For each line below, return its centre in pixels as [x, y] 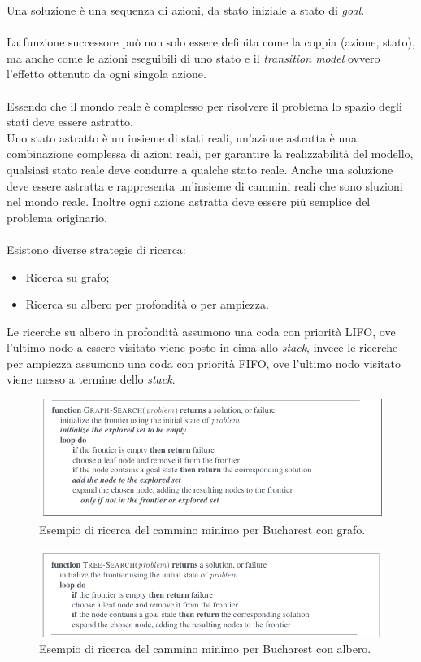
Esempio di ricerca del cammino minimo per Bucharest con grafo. [202, 530]
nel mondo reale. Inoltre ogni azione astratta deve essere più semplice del [189, 202]
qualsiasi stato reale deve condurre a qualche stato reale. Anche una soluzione [200, 169]
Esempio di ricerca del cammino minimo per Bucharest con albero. [205, 648]
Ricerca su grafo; [67, 276]
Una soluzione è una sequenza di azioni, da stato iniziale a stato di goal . [186, 10]
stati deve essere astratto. [70, 122]
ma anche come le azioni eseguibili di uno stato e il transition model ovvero [193, 57]
